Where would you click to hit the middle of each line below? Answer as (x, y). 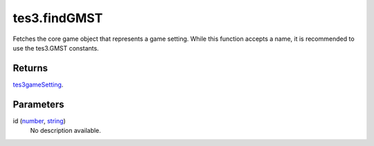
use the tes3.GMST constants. (56, 48)
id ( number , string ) (39, 120)
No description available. (66, 131)
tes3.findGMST (58, 18)
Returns (30, 68)
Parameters (38, 104)
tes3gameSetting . (38, 84)
